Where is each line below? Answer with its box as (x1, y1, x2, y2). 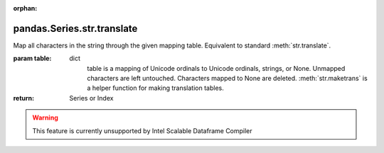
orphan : (13, 4, 38, 12)
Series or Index (69, 93, 114, 102)
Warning (32, 113, 58, 122)
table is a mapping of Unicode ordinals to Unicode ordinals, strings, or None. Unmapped (87, 64, 346, 72)
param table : (13, 54, 52, 63)
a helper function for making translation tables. (87, 84, 224, 92)
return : (13, 93, 35, 102)
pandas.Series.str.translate (13, 22, 138, 35)
